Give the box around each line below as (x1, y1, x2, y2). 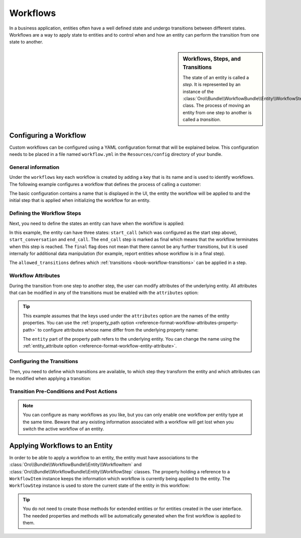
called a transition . (183, 117, 221, 123)
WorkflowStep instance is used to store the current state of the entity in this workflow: (9, 482, 190, 488)
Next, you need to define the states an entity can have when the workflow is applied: (9, 220, 185, 226)
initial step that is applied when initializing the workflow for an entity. (9, 197, 150, 203)
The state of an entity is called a (183, 74, 249, 80)
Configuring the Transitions (9, 358, 78, 365)
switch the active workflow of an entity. (23, 426, 104, 432)
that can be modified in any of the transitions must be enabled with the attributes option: (9, 290, 199, 296)
